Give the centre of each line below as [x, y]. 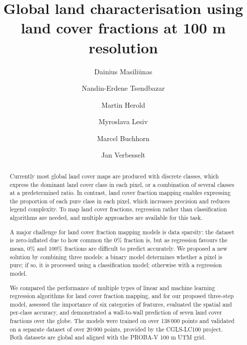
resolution [123, 47]
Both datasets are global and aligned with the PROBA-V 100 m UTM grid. [108, 337]
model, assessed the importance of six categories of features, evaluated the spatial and [121, 304]
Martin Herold [123, 104]
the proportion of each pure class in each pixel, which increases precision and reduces [120, 201]
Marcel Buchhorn [123, 138]
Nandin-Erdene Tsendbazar [123, 88]
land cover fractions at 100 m [123, 28]
